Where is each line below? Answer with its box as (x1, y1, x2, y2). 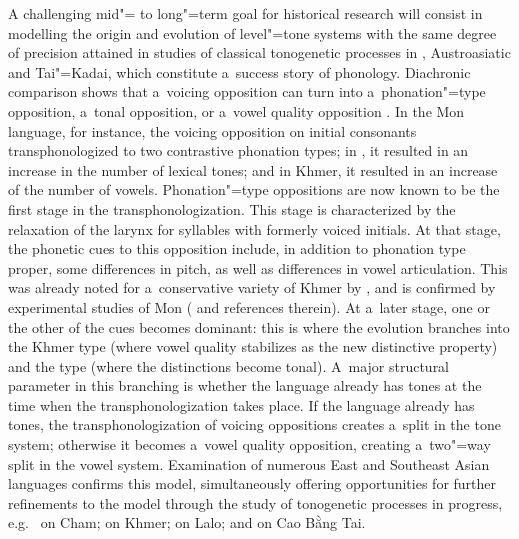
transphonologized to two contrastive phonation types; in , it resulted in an (8, 140, 469, 161)
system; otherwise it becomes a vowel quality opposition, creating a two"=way (8, 434, 491, 455)
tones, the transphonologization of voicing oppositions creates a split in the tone (8, 414, 501, 435)
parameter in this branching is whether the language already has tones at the (8, 375, 482, 396)
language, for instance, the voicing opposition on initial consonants (8, 120, 417, 141)
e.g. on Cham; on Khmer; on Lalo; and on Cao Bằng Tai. (8, 512, 366, 533)
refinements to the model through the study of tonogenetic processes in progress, (8, 492, 503, 513)
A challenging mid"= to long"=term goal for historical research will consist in (8, 3, 483, 23)
